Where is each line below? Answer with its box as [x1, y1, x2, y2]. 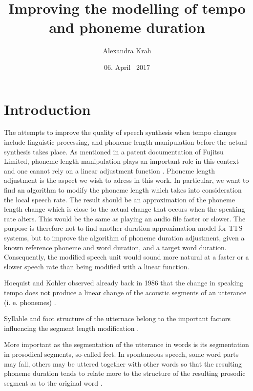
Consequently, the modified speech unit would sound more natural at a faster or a [4, 252, 249, 262]
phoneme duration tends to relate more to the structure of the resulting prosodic [4, 368, 246, 378]
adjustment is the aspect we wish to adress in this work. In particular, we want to [4, 175, 249, 185]
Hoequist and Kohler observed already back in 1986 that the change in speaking [4, 278, 244, 288]
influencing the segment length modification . [4, 323, 139, 333]
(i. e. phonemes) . [4, 297, 56, 307]
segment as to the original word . [4, 377, 103, 388]
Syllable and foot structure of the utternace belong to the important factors [4, 313, 231, 324]
